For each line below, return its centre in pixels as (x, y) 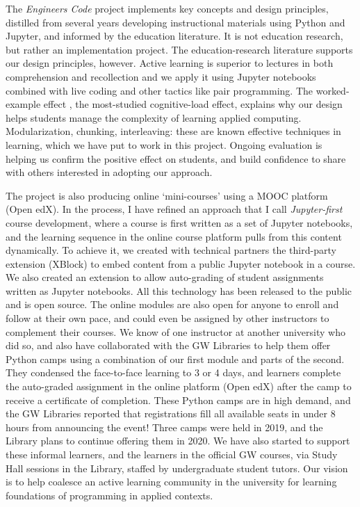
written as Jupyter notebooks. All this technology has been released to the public (179, 290)
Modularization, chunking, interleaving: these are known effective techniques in (173, 131)
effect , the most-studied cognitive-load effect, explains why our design (193, 104)
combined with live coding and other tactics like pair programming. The (159, 90)
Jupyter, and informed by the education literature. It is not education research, (174, 36)
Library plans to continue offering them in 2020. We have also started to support (178, 441)
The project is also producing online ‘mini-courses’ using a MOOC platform (167, 195)
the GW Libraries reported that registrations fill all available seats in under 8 (171, 413)
